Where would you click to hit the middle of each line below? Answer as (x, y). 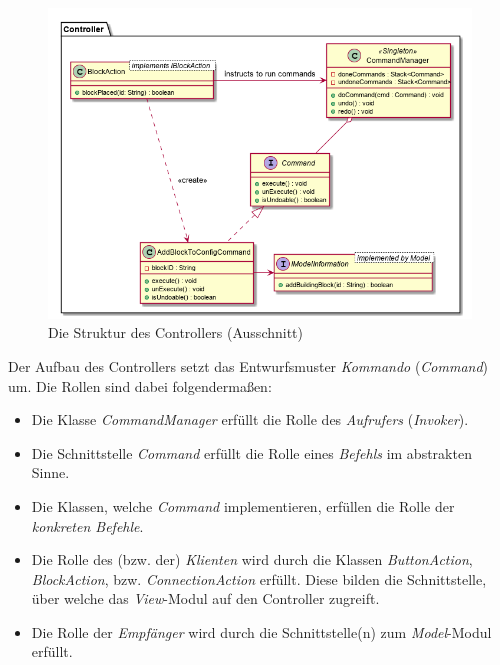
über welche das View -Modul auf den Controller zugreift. (205, 598)
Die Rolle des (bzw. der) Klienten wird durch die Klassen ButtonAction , (252, 559)
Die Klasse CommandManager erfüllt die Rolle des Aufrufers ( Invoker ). (250, 419)
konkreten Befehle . (87, 525)
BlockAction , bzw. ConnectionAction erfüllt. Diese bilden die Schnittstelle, (259, 578)
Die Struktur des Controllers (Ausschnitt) (176, 332)
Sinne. (50, 472)
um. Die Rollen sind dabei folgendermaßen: (140, 385)
